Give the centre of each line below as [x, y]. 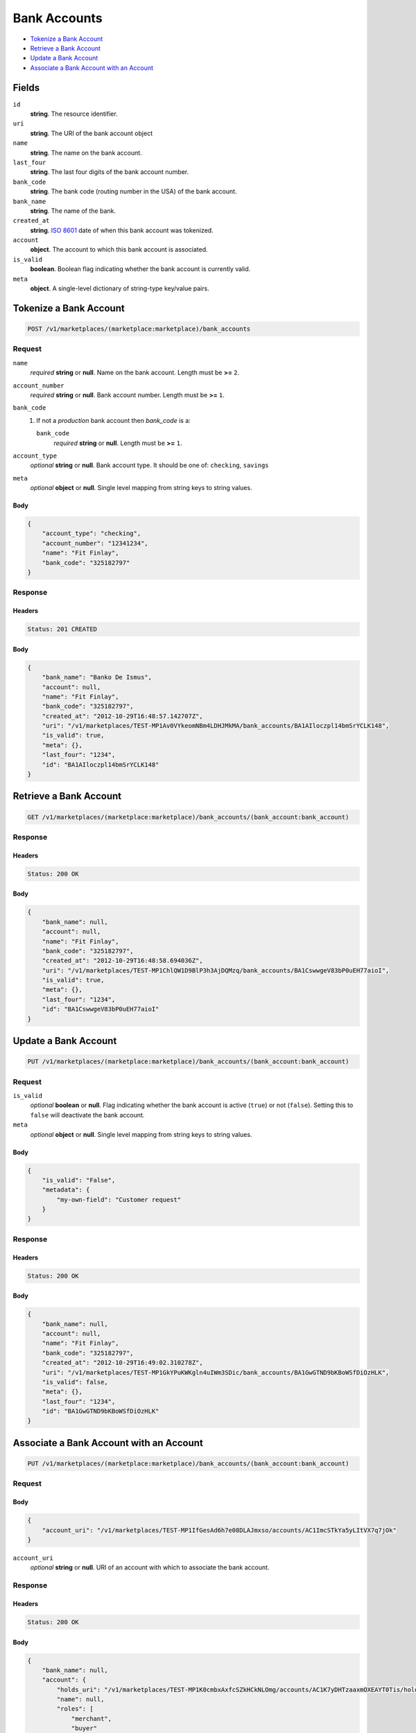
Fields [26, 88]
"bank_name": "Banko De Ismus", [97, 677]
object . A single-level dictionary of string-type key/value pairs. [120, 288]
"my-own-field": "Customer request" [119, 1200]
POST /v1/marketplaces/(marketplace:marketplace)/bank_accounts [139, 329]
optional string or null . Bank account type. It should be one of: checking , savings [150, 465]
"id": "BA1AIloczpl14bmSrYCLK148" [101, 765]
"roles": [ [75, 1709]
